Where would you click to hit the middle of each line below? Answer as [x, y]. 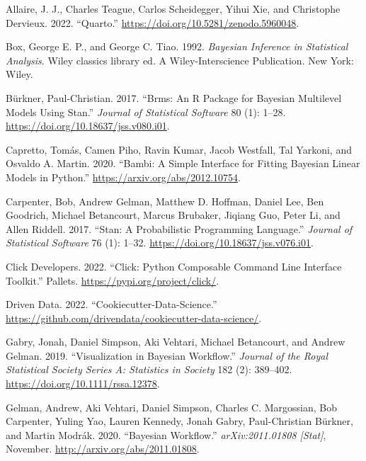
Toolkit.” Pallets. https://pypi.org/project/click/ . [113, 280]
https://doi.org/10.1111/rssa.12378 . [83, 383]
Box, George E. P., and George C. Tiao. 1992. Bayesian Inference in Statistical [177, 46]
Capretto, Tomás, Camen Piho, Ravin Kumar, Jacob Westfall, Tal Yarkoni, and [179, 149]
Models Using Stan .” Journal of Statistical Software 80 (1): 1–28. [146, 112]
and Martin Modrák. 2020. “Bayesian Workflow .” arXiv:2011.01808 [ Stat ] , [166, 434]
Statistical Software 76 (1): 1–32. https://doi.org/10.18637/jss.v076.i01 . [160, 243]
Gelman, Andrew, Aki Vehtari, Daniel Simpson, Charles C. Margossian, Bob [172, 407]
